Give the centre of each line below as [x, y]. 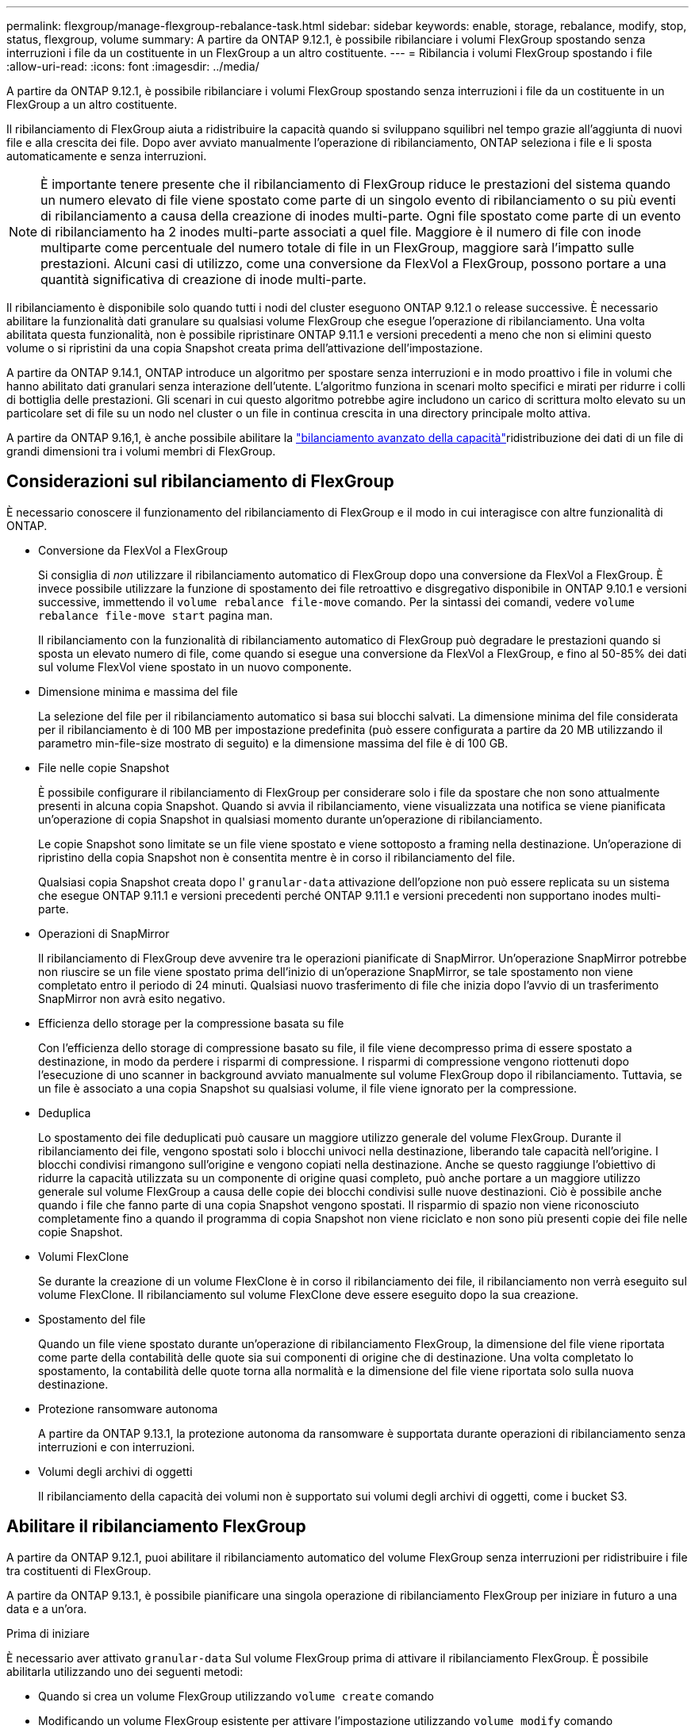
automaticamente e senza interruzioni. [107, 156]
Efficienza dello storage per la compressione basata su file [191, 1023]
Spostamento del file [92, 1319]
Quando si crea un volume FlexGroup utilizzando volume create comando [236, 1696]
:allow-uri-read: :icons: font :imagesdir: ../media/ [133, 66]
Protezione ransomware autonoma [128, 1408]
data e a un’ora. [47, 1608]
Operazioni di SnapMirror [104, 933]
